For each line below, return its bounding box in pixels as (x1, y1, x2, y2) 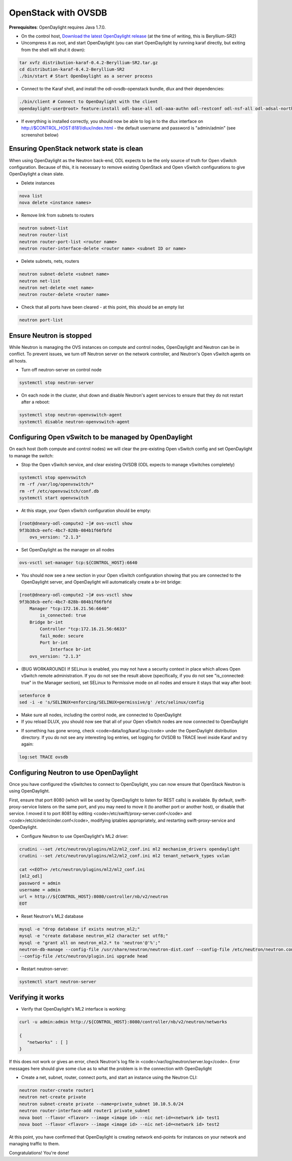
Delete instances (21, 180, 55, 186)
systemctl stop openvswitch (19, 474, 86, 480)
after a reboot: (21, 399, 50, 405)
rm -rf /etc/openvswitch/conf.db (19, 488, 99, 494)
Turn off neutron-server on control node (21, 366, 102, 372)
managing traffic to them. (9, 1141, 60, 1147)
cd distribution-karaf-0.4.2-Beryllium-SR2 (19, 67, 125, 73)
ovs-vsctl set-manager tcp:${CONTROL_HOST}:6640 (19, 560, 138, 565)
